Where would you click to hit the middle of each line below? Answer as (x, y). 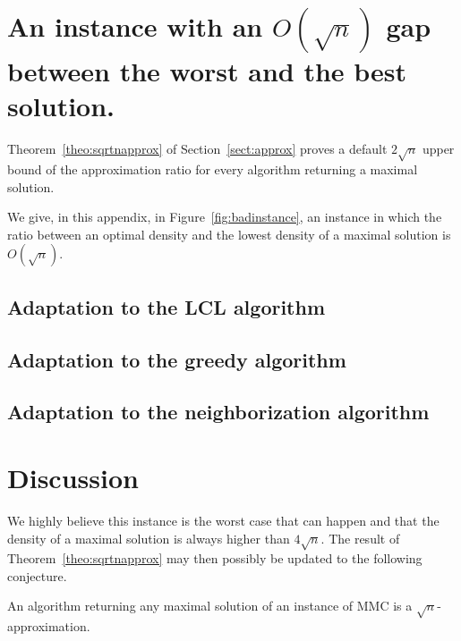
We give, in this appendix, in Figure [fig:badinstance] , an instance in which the (225, 217)
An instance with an (135, 26)
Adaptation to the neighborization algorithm (218, 412)
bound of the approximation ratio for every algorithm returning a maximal (213, 169)
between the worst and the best (207, 71)
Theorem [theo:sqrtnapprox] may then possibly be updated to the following (215, 558)
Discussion (73, 477)
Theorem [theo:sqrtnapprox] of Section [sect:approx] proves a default (197, 149)
